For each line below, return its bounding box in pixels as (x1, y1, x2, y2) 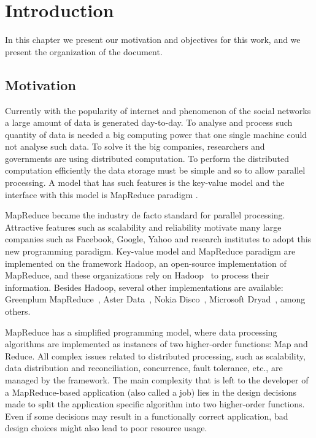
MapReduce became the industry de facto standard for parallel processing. (5, 209, 285, 221)
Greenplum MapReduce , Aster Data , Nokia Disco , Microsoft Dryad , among (5, 293, 306, 305)
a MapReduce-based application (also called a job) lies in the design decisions (5, 385, 297, 398)
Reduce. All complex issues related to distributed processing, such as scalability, (5, 349, 306, 362)
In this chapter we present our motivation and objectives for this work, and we (5, 33, 301, 46)
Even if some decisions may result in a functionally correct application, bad (5, 409, 288, 422)
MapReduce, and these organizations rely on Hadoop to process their (5, 269, 269, 282)
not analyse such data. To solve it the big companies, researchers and (5, 140, 265, 153)
